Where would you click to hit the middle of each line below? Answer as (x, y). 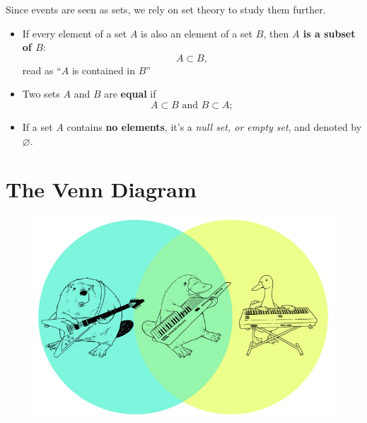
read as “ (42, 70)
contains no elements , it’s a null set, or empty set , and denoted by (214, 126)
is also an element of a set (197, 33)
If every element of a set (75, 33)
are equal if (130, 94)
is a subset (329, 33)
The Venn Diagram (101, 189)
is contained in (104, 70)
